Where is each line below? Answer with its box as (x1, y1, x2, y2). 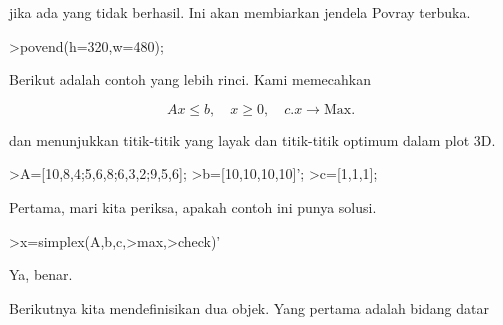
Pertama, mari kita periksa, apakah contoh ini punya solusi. (9, 196, 377, 217)
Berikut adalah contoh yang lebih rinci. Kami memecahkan (9, 69, 371, 90)
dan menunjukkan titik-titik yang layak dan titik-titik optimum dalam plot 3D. (9, 129, 496, 150)
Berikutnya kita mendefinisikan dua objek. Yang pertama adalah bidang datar (9, 297, 489, 318)
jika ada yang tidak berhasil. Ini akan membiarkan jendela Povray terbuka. (9, 2, 471, 22)
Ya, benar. (9, 264, 73, 285)
